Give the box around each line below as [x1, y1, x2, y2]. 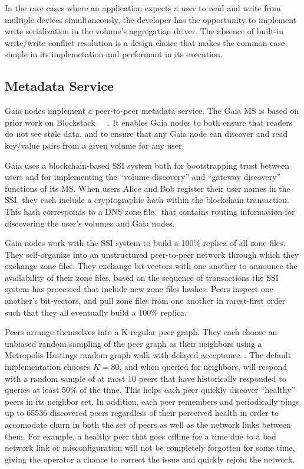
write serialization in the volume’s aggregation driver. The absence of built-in [5, 25, 283, 37]
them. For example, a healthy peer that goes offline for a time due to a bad [5, 429, 276, 442]
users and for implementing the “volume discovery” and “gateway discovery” [5, 170, 281, 183]
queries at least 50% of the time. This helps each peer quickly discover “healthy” [5, 383, 296, 396]
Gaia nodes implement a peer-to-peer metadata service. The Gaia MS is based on [5, 104, 299, 117]
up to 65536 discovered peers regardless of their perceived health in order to [5, 406, 279, 419]
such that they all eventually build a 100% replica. [5, 306, 187, 318]
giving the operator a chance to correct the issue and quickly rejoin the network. [5, 452, 295, 465]
